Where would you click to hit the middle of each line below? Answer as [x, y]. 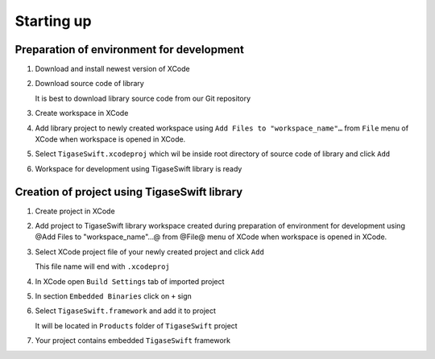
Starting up [53, 21]
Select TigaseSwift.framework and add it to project [126, 311]
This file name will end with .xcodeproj [103, 266]
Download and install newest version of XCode [112, 69]
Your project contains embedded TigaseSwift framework [133, 340]
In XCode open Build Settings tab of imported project [130, 281]
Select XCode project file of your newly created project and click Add [150, 252]
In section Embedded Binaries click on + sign [114, 296]
